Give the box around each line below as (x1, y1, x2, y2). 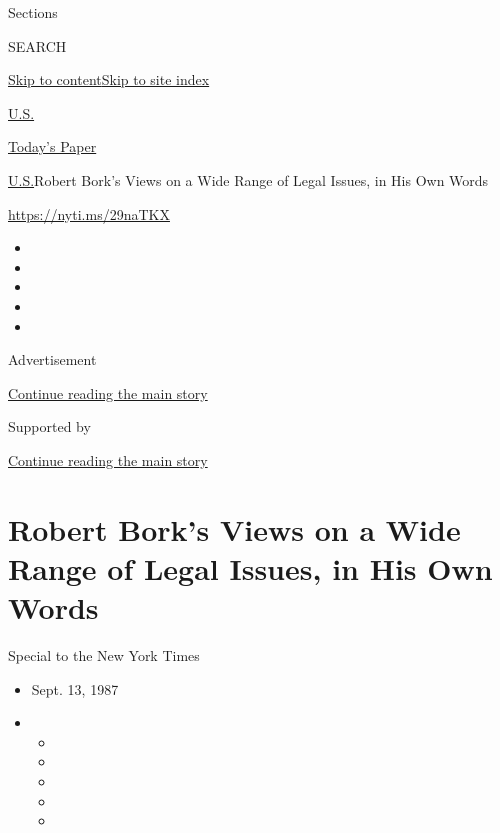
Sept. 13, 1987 (31, 678, 119, 699)
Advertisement (8, 349, 97, 370)
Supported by (8, 416, 91, 437)
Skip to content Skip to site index (8, 69, 210, 90)
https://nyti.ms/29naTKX (8, 203, 170, 224)
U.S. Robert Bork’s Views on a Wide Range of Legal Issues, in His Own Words (8, 169, 489, 190)
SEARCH (8, 35, 67, 56)
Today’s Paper (8, 136, 97, 157)
